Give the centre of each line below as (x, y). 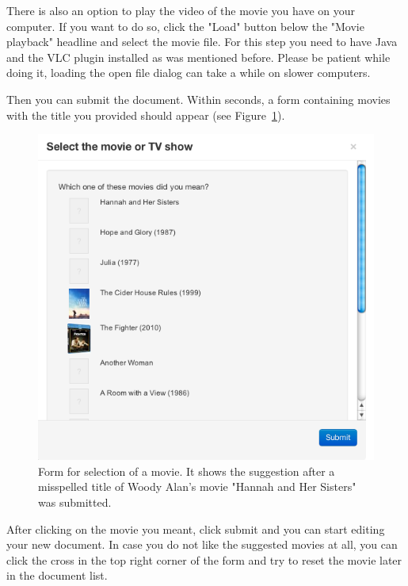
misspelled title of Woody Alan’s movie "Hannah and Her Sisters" (197, 486)
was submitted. (75, 502)
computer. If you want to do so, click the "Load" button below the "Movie (185, 26)
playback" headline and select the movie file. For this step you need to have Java (202, 42)
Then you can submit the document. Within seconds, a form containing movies (198, 99)
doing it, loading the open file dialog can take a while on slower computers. (189, 73)
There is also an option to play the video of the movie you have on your (181, 10)
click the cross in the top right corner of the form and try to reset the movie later (204, 559)
